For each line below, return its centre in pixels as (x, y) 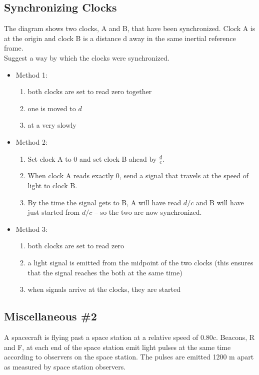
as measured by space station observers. (65, 366)
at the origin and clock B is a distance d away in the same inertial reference (120, 38)
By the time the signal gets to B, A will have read (104, 202)
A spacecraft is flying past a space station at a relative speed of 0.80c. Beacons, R (129, 337)
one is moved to (52, 108)
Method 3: (31, 229)
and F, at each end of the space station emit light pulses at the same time (117, 347)
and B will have (220, 202)
